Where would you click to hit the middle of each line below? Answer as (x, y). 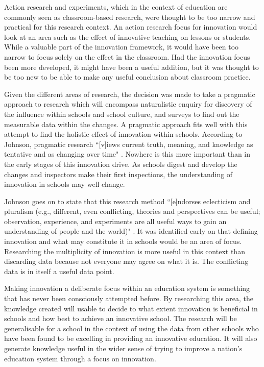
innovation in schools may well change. (65, 184)
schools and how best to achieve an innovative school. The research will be (121, 318)
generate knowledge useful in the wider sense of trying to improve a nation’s (123, 348)
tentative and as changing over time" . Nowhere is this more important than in (127, 154)
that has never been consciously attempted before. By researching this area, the (129, 298)
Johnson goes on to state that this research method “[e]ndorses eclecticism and (127, 201)
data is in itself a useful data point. (59, 271)
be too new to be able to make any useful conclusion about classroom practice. (127, 77)
